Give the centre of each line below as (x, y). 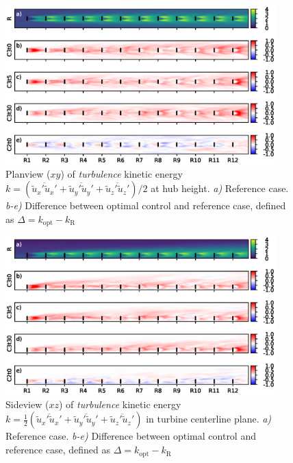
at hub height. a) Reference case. (220, 188)
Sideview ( (27, 404)
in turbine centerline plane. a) (209, 419)
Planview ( (28, 173)
